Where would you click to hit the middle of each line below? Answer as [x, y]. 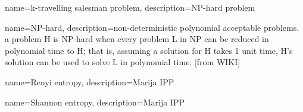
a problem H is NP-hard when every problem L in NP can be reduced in [137, 39]
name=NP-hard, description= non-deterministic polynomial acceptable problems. [152, 27]
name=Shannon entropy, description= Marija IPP [95, 102]
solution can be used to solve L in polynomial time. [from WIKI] [123, 62]
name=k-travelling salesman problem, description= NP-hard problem [130, 7]
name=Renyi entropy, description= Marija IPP [90, 81]
